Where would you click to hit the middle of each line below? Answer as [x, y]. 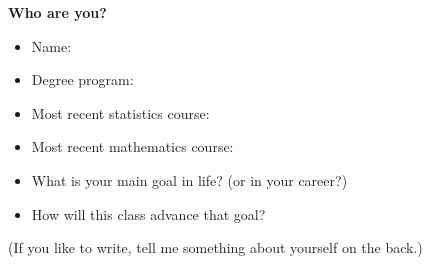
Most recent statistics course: [120, 112]
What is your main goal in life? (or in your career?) [189, 179]
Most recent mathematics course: [132, 146]
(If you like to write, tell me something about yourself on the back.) [215, 247]
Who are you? [57, 12]
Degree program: [82, 79]
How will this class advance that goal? [148, 213]
